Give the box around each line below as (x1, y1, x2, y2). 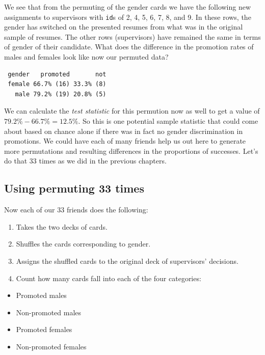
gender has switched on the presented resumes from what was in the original (4, 21, 243, 32)
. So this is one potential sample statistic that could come (78, 116, 258, 126)
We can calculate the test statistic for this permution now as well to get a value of (4, 105, 260, 116)
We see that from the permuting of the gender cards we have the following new (4, 2, 251, 12)
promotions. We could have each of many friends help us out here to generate (4, 135, 246, 146)
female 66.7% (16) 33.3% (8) (8, 80, 107, 88)
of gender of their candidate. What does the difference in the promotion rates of (4, 41, 254, 52)
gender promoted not (8, 70, 107, 78)
